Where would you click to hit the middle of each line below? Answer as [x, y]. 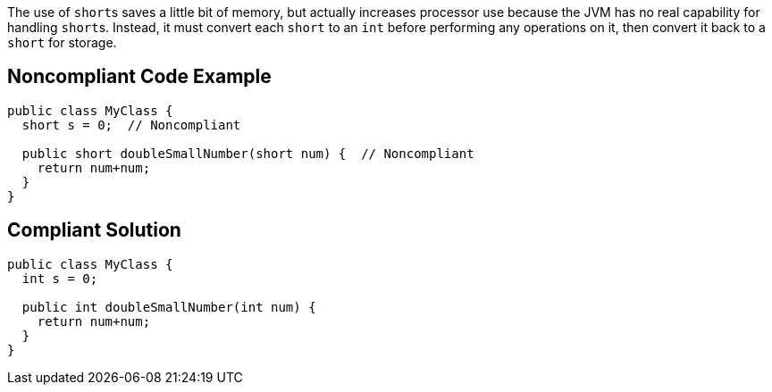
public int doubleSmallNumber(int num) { [169, 307]
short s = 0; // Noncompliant [131, 125]
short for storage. [62, 42]
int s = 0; [60, 278]
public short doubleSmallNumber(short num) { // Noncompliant [248, 153]
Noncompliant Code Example [139, 77]
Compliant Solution [94, 230]
